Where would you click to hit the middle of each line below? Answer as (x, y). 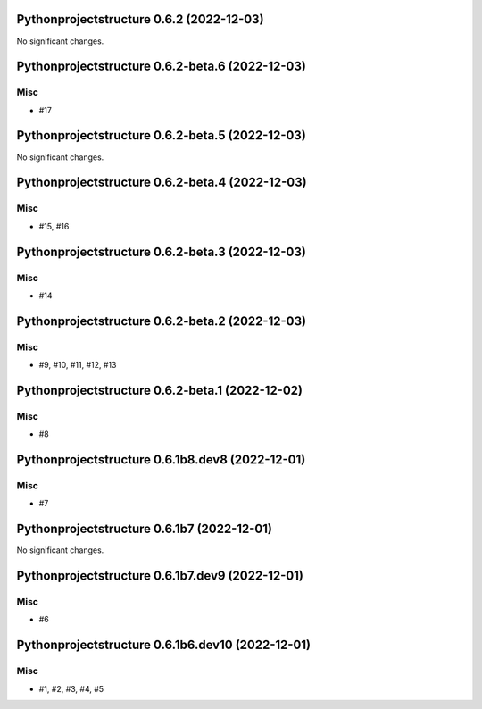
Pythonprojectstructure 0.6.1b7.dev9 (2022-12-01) (160, 576)
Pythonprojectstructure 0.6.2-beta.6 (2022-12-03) (162, 67)
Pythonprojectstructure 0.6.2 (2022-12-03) (140, 19)
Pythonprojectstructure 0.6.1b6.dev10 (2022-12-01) (164, 645)
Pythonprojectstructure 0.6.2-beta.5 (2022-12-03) (162, 135)
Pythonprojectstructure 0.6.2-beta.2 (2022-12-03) (162, 321)
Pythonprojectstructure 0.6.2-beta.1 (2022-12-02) (160, 390)
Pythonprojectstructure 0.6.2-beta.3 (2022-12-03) (162, 251)
